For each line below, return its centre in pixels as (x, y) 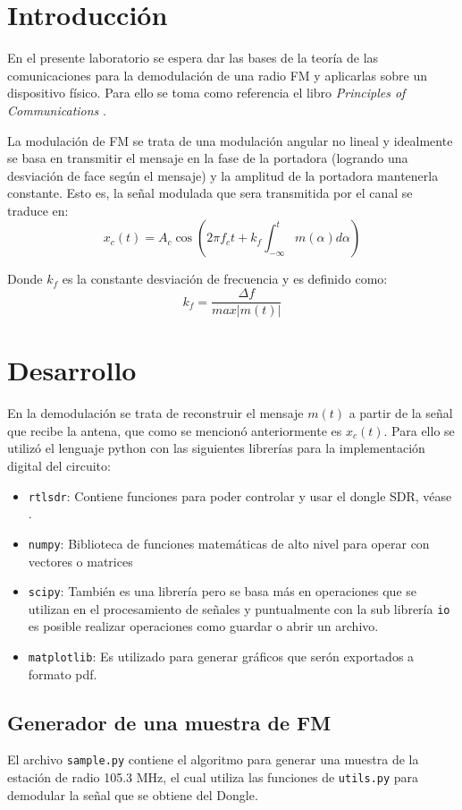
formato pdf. (63, 674)
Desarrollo (72, 370)
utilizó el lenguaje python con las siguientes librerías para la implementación (216, 448)
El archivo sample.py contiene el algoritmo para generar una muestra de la (213, 759)
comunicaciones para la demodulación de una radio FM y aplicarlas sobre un (217, 75)
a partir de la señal (401, 413)
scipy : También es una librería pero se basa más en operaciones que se (222, 591)
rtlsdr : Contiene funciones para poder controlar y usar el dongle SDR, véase (240, 495)
